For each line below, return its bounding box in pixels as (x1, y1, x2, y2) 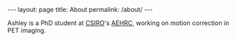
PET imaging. (7, 26, 46, 34)
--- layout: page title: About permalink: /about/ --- (7, 6, 153, 13)
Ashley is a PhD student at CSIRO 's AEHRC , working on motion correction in (7, 19, 230, 27)
